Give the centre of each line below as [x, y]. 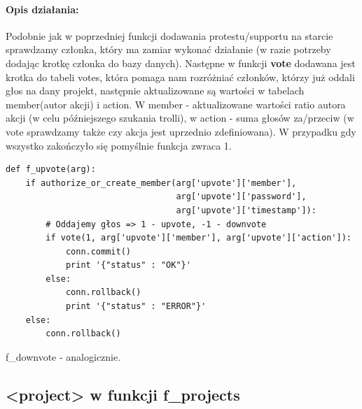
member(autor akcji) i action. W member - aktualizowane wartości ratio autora [176, 104]
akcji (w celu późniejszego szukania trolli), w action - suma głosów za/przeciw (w [180, 118]
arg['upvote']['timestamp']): [246, 210]
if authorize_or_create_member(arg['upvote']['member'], [161, 183]
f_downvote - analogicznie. [63, 356]
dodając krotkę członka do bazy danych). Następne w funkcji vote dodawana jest [181, 63]
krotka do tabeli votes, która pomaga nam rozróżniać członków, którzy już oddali [180, 77]
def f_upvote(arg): [51, 170]
